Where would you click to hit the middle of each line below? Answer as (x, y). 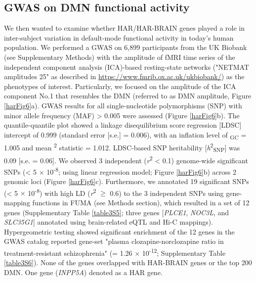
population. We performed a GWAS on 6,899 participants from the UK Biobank (126, 47)
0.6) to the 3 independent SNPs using (167, 193)
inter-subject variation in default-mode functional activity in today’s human (119, 37)
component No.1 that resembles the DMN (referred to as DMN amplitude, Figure (128, 96)
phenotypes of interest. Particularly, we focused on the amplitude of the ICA (120, 86)
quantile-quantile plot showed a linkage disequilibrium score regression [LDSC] (123, 125)
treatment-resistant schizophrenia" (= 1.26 (68, 253)
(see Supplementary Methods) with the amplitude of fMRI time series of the (120, 57)
